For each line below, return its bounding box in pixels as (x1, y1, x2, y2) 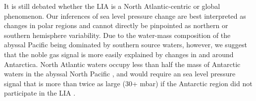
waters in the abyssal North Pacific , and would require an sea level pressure (4, 68, 236, 79)
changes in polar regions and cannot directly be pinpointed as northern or (4, 20, 228, 31)
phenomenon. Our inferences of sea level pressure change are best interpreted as (4, 10, 246, 21)
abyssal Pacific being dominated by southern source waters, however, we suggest (4, 39, 247, 50)
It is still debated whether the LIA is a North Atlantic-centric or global (4, 1, 220, 11)
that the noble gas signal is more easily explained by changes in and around (4, 49, 234, 59)
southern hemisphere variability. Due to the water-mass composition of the (4, 30, 231, 40)
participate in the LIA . (4, 88, 76, 98)
